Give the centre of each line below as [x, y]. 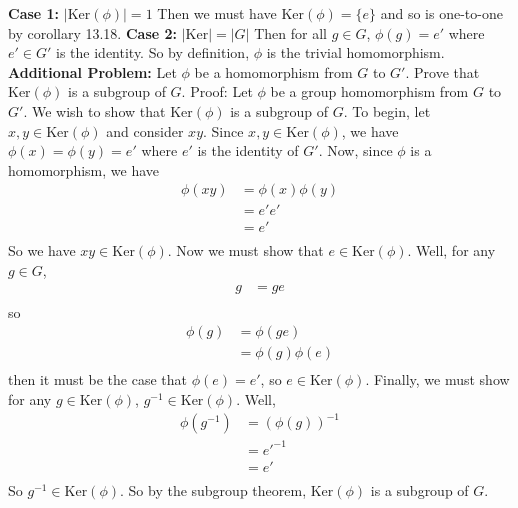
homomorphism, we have [83, 169]
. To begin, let [387, 110]
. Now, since [355, 150]
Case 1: [34, 13]
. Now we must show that [245, 250]
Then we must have [217, 13]
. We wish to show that [94, 110]
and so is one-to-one [441, 13]
